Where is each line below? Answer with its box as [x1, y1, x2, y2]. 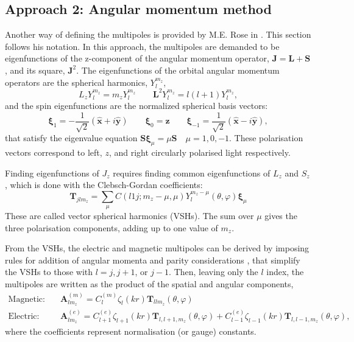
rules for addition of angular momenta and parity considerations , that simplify [5, 253, 300, 266]
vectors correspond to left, [5, 145, 102, 158]
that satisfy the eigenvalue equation [5, 131, 138, 144]
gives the [264, 209, 297, 222]
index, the [266, 265, 304, 278]
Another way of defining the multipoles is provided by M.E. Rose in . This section [5, 28, 311, 41]
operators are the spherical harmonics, [5, 75, 148, 88]
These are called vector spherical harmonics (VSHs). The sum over [5, 209, 254, 222]
